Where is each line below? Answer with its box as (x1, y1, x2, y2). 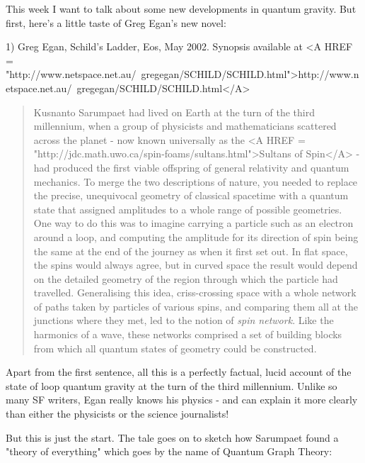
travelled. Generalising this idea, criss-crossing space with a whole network (33, 285, 357, 300)
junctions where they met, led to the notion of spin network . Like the (33, 313, 334, 328)
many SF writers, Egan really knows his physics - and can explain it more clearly (6, 392, 358, 407)
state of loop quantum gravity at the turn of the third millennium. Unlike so (6, 378, 337, 393)
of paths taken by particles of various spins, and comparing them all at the (33, 299, 359, 313)
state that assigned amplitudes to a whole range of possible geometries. (33, 201, 342, 216)
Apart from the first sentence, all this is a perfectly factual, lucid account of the (6, 364, 352, 379)
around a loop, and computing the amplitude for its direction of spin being (33, 229, 359, 244)
